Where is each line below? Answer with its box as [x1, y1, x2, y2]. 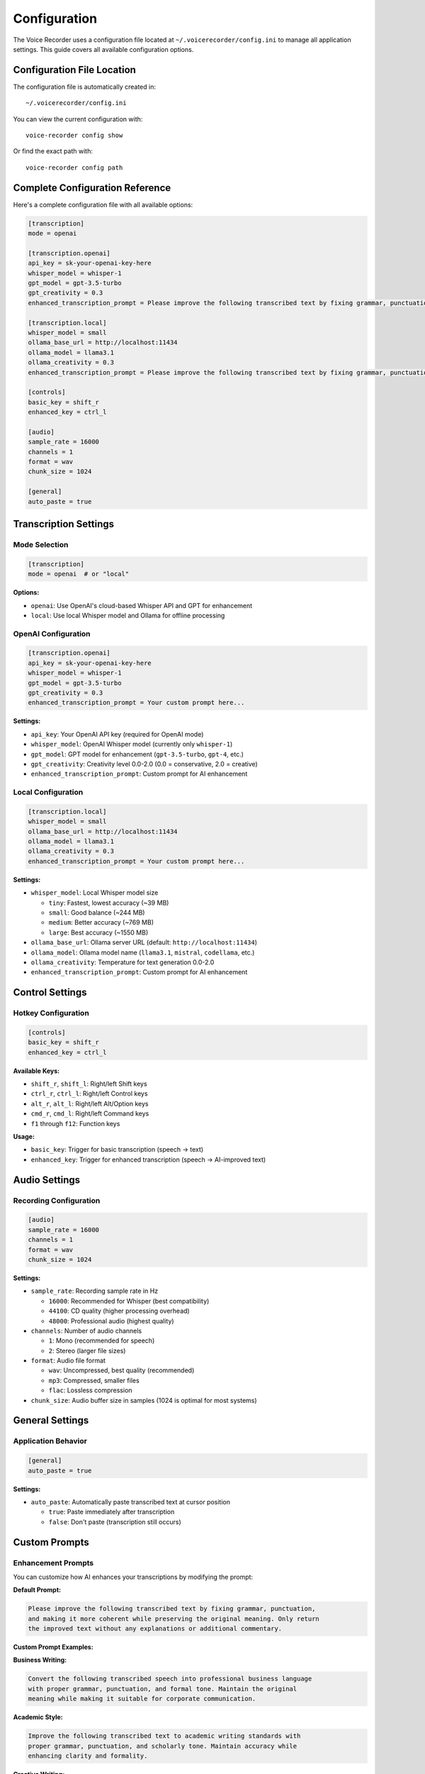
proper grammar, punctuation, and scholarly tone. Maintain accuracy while [28, 1742, 297, 1750]
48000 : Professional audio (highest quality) [48, 1316, 174, 1325]
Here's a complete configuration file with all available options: [13, 200, 193, 209]
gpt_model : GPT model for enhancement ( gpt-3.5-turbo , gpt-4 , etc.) [30, 749, 244, 759]
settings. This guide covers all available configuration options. [13, 45, 194, 53]
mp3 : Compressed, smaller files [48, 1376, 140, 1384]
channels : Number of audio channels [30, 1326, 142, 1335]
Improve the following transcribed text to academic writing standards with [28, 1732, 301, 1740]
